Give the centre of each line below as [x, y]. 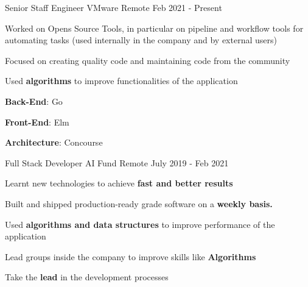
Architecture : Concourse [54, 142]
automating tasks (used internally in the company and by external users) [141, 40]
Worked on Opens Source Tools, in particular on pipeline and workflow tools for [154, 28]
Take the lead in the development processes [87, 277]
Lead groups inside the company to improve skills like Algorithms [131, 256]
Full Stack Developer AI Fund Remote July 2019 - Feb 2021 [117, 162]
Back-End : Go [34, 101]
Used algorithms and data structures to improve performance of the [140, 224]
